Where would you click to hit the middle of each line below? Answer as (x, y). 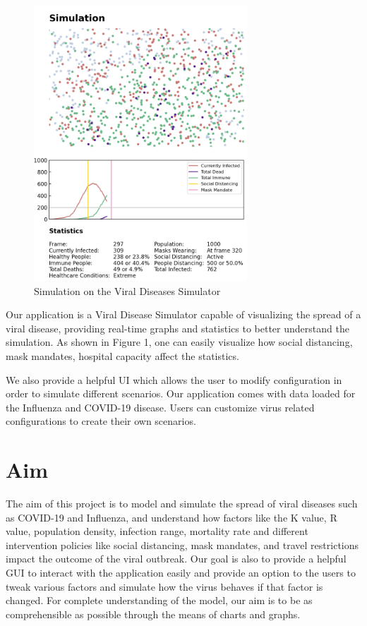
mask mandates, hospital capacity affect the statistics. (122, 355)
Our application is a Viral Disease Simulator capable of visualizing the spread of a (183, 314)
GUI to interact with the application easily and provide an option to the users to (181, 572)
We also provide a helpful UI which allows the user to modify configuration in (174, 379)
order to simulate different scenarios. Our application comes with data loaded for (181, 393)
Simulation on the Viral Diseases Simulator (127, 290)
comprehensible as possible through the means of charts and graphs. (153, 614)
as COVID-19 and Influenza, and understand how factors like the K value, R (172, 517)
